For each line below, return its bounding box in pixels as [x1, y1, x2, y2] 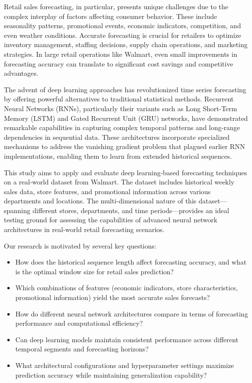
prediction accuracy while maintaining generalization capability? [15, 369, 207, 380]
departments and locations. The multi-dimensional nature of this [4, 196, 197, 206]
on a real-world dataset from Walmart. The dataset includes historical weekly [4, 177, 235, 187]
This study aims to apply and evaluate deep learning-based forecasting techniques [4, 167, 247, 177]
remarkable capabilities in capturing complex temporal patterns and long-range [4, 122, 240, 133]
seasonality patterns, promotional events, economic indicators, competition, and [4, 20, 241, 31]
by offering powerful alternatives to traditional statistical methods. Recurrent [4, 94, 234, 104]
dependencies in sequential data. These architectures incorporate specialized [4, 132, 230, 142]
